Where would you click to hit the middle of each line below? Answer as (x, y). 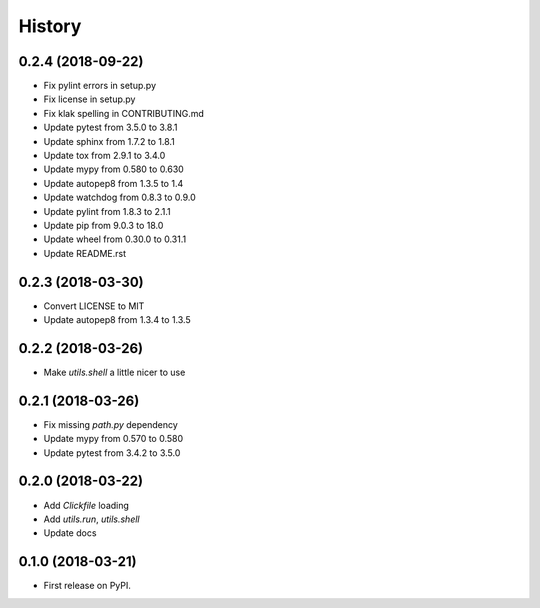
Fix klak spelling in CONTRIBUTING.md (124, 113)
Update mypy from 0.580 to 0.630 (113, 169)
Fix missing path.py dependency (111, 424)
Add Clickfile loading (86, 505)
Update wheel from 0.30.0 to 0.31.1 (115, 239)
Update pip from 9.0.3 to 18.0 (103, 225)
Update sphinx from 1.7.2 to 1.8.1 (109, 141)
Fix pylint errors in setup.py (100, 86)
